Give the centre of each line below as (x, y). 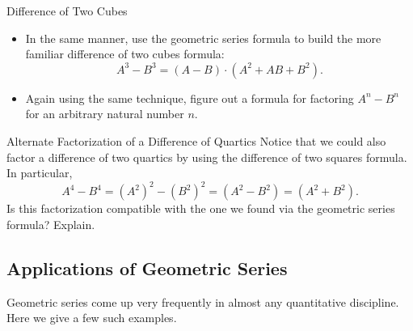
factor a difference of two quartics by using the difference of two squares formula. (207, 157)
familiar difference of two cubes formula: (125, 54)
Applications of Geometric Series (147, 267)
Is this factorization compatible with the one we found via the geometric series (201, 208)
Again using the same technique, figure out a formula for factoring (190, 98)
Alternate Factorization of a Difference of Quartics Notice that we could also (196, 140)
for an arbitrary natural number (105, 114)
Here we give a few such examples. (92, 318)
